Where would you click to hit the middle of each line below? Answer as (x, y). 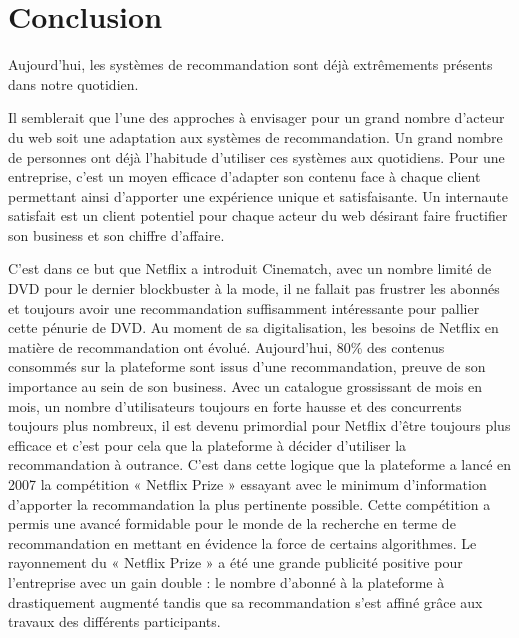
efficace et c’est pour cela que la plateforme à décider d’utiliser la (207, 444)
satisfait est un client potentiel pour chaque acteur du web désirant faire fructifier (258, 215)
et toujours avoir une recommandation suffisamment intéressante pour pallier (244, 307)
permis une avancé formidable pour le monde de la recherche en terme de (232, 523)
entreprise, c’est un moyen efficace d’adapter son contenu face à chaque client (244, 176)
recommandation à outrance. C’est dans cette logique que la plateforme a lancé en (260, 464)
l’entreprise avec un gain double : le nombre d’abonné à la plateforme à (226, 581)
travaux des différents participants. (114, 621)
